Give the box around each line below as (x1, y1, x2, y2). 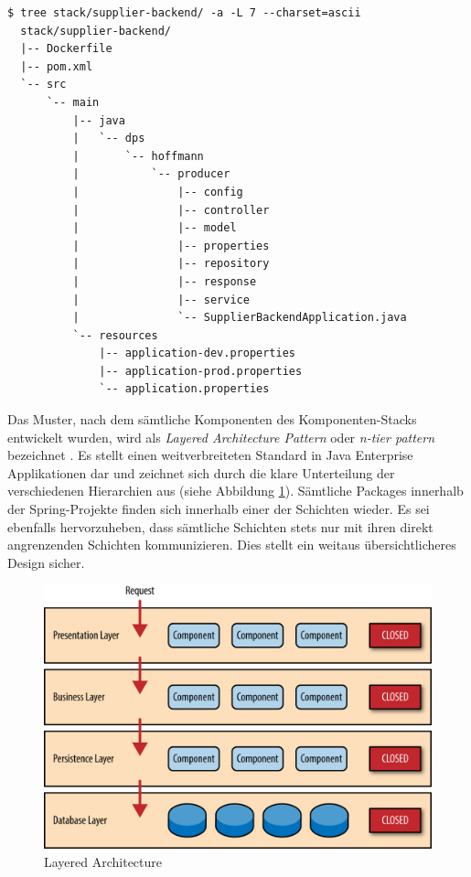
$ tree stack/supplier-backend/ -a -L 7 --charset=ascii (7, 6, 361, 19)
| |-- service (72, 293, 250, 306)
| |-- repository (72, 257, 270, 271)
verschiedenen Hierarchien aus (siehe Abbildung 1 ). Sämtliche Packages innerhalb (7, 481, 464, 500)
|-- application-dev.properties (99, 347, 295, 360)
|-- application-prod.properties (99, 364, 303, 378)
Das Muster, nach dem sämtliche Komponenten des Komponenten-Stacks (7, 410, 417, 429)
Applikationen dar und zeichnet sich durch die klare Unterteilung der (7, 463, 395, 482)
